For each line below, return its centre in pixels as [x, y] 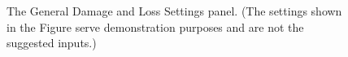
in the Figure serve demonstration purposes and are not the [155, 26]
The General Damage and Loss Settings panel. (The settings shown [174, 11]
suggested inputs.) [52, 43]
